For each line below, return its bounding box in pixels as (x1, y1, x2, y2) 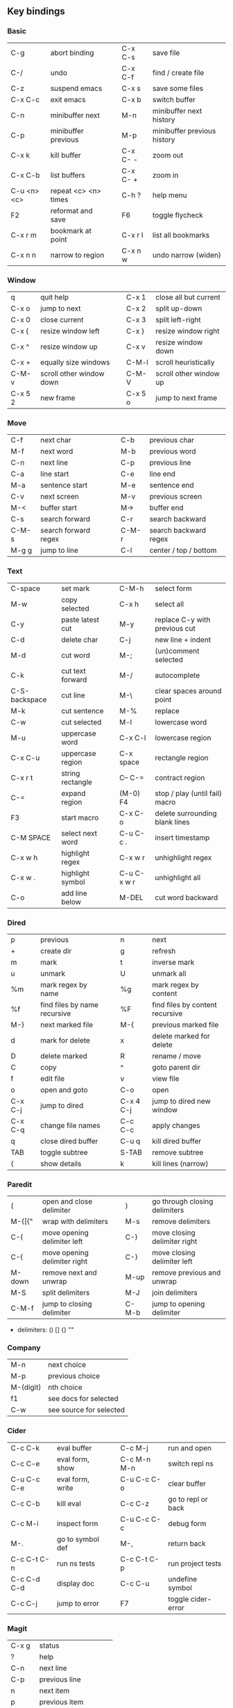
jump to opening (151, 1299, 205, 1309)
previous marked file (152, 1020, 219, 1029)
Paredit (7, 1179, 33, 1189)
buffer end (149, 503, 184, 513)
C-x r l (121, 230, 144, 240)
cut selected (61, 717, 102, 727)
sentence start (40, 481, 88, 490)
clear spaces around (155, 686, 222, 695)
